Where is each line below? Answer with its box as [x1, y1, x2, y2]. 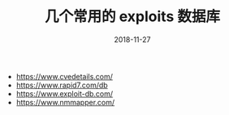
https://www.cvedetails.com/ [15, 71, 114, 81]
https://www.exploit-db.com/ [15, 88, 114, 98]
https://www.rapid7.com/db [15, 80, 108, 90]
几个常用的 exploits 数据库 [44, 7, 221, 26]
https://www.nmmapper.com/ [15, 97, 115, 107]
